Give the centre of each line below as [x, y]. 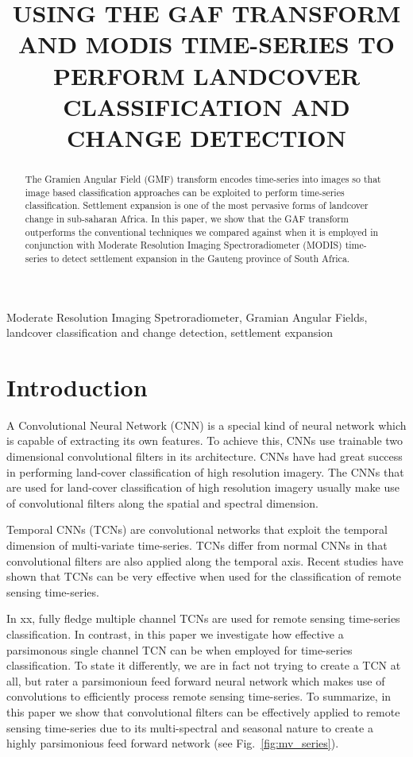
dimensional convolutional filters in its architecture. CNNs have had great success [205, 456]
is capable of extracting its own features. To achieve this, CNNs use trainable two [205, 440]
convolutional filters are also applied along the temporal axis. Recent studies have [205, 560]
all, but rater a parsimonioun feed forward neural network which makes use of [196, 680]
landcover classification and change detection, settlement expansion [170, 332]
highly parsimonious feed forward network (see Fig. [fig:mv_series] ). [173, 743]
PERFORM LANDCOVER [206, 75]
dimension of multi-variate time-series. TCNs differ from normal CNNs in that [197, 545]
